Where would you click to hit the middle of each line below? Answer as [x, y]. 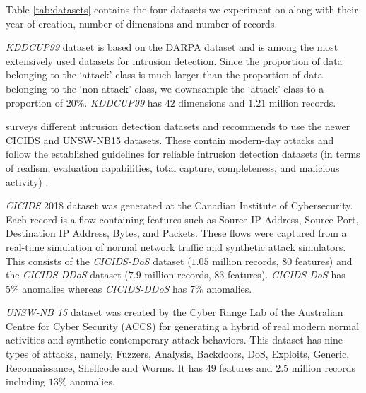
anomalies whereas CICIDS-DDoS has [105, 288]
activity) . [27, 181]
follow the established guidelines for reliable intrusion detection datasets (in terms [183, 154]
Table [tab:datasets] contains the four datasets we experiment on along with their [182, 9]
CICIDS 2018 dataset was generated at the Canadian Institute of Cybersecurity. [179, 205]
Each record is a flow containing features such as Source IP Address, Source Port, [182, 219]
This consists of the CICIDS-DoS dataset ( [99, 260]
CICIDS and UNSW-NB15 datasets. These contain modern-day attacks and [170, 140]
